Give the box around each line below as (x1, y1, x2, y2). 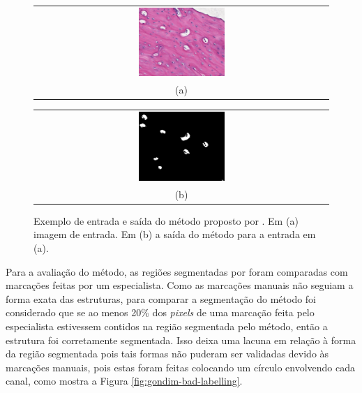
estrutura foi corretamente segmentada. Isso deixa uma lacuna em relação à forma (6, 332, 356, 347)
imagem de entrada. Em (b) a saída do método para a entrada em (33, 227, 316, 242)
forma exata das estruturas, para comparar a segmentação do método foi (6, 291, 317, 306)
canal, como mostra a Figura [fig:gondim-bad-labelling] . (6, 373, 243, 388)
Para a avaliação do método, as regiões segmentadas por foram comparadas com (6, 264, 348, 279)
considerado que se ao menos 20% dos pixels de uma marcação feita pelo (6, 305, 315, 320)
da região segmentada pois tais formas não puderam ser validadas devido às (6, 346, 329, 361)
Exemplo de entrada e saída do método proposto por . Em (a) (33, 213, 299, 228)
